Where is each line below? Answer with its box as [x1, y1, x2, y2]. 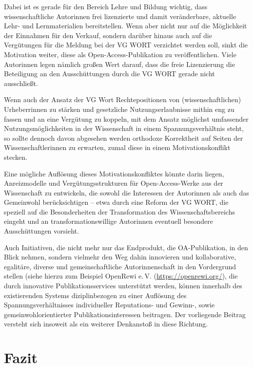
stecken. [4, 151, 27, 162]
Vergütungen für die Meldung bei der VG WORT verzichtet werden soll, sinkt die [4, 40, 248, 50]
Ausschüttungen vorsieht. [4, 226, 79, 236]
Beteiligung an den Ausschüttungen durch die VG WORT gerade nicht [4, 68, 215, 79]
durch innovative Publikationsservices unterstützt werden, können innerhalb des [4, 281, 242, 291]
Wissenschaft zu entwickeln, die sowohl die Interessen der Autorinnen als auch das [4, 187, 249, 197]
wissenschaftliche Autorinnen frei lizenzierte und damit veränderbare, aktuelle [4, 11, 236, 21]
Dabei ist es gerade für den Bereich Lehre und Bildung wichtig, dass [4, 1, 208, 11]
